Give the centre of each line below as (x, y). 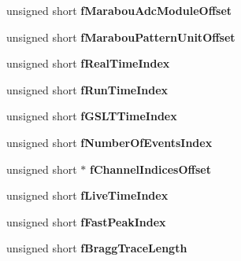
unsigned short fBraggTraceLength (97, 248)
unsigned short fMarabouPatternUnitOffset (121, 37)
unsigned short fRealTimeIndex (88, 63)
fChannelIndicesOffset (150, 169)
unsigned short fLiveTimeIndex (87, 195)
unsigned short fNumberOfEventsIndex (109, 142)
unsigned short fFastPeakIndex (86, 221)
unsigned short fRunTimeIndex (87, 89)
